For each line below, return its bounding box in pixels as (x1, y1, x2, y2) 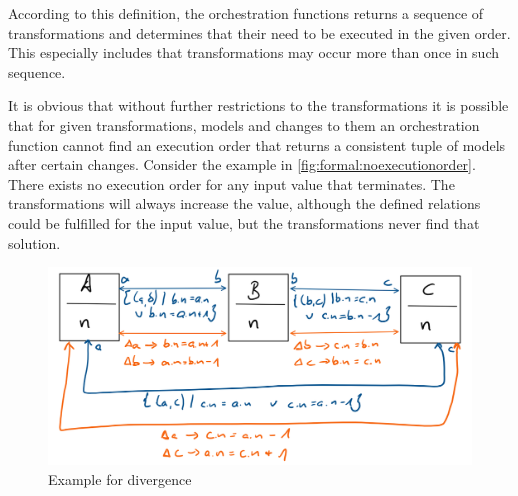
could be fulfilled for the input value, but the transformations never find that (8, 212, 480, 233)
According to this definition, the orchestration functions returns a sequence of (8, 3, 484, 23)
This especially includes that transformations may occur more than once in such (8, 42, 499, 63)
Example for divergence (48, 469, 192, 490)
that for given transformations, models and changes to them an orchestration (8, 114, 480, 135)
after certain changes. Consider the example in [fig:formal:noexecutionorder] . (8, 154, 476, 175)
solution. (8, 232, 61, 253)
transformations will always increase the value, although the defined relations (8, 193, 481, 214)
